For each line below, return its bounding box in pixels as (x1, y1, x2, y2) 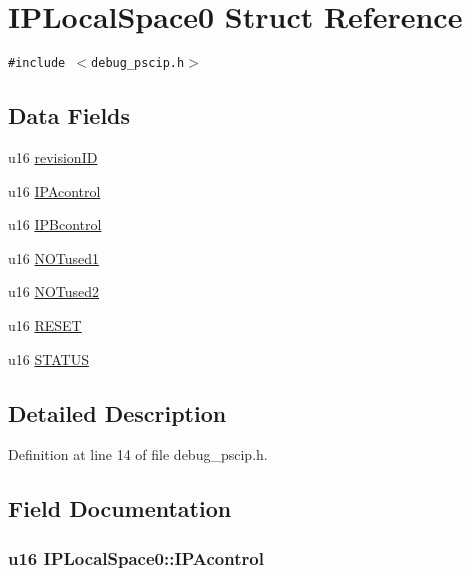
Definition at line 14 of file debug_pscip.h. (8, 444, 268, 465)
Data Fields (8, 100, 131, 131)
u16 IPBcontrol (8, 214, 102, 235)
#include (8, 56, 66, 71)
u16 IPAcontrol (8, 180, 101, 201)
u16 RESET (8, 314, 82, 335)
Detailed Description (8, 397, 227, 428)
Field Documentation (8, 493, 232, 524)
